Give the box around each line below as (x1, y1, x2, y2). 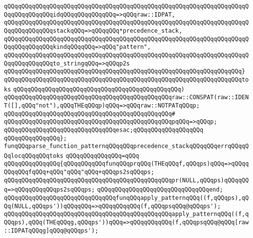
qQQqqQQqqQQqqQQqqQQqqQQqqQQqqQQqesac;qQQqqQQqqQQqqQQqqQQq (4, 126, 204, 133)
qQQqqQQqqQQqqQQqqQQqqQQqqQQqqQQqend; (97, 186, 223, 194)
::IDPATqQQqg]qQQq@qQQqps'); (4, 227, 99, 234)
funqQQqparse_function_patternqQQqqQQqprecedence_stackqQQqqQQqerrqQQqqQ (4, 143, 249, 150)
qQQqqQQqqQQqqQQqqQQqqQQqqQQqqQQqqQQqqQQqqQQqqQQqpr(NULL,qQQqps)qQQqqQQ (4, 176, 249, 184)
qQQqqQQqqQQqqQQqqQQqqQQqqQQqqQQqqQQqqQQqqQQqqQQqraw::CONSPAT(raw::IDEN (4, 94, 249, 101)
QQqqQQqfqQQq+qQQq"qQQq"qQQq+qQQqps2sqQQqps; (4, 169, 154, 176)
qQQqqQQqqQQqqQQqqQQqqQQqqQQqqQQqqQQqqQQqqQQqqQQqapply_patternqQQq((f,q (4, 211, 249, 218)
